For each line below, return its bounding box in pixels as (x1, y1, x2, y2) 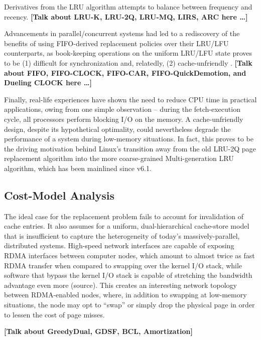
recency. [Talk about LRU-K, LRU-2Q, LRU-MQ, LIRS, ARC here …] (4, 11, 248, 22)
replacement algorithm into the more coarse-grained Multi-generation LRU (4, 153, 234, 163)
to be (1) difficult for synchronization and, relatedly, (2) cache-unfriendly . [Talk (4, 57, 252, 68)
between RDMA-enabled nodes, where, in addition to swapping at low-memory (4, 289, 247, 300)
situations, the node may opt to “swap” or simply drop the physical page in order (4, 299, 255, 310)
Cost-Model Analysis (4, 187, 115, 203)
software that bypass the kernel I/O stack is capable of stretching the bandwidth (4, 270, 252, 280)
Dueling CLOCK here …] (4, 77, 92, 88)
